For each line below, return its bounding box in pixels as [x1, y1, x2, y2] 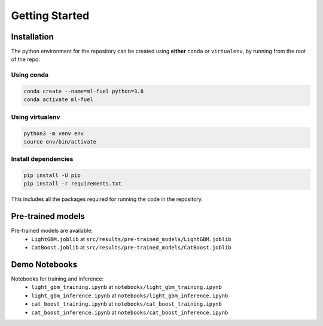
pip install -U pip [23, 172, 81, 179]
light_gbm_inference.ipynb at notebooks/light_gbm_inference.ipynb [31, 292, 228, 299]
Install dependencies [11, 155, 74, 163]
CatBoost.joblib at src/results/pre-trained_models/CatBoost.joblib [31, 244, 231, 251]
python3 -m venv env [23, 130, 84, 137]
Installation [11, 32, 54, 42]
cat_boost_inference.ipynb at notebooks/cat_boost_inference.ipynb [31, 309, 228, 316]
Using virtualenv [11, 112, 60, 121]
